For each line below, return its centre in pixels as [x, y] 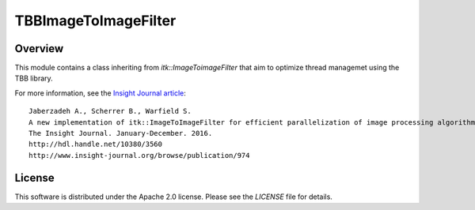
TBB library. [34, 78]
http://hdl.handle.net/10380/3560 [95, 144]
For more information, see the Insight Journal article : [100, 93]
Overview [39, 49]
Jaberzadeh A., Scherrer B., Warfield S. [110, 111]
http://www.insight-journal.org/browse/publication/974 [139, 155]
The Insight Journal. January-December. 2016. [121, 133]
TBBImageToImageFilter [95, 21]
